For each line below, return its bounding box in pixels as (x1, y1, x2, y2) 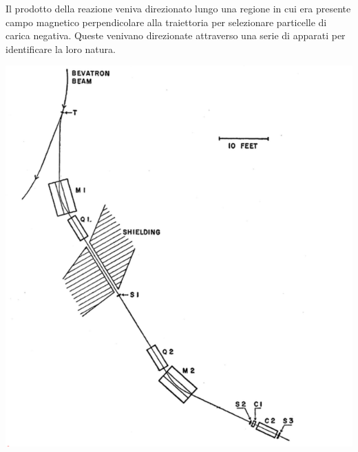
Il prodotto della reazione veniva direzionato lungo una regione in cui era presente (6, 1, 351, 15)
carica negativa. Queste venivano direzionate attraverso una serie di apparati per (6, 28, 346, 43)
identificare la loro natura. (6, 41, 116, 56)
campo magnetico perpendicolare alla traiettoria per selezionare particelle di (6, 14, 327, 29)
